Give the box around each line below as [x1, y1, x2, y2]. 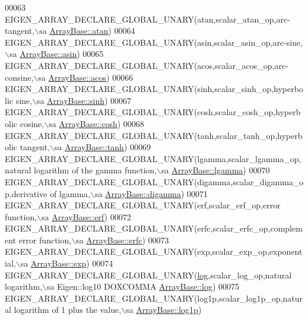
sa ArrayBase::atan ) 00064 [39, 24, 135, 37]
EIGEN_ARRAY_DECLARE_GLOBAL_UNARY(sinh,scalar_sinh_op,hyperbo [5, 83, 303, 95]
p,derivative [5, 187, 47, 199]
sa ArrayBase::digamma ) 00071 [94, 187, 208, 199]
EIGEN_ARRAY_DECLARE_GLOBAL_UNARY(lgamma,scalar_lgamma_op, [5, 152, 301, 164]
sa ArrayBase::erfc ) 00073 [76, 233, 169, 246]
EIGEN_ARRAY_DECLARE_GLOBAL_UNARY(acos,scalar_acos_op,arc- [5, 59, 288, 71]
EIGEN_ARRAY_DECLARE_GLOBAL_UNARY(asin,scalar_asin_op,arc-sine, [5, 36, 303, 48]
